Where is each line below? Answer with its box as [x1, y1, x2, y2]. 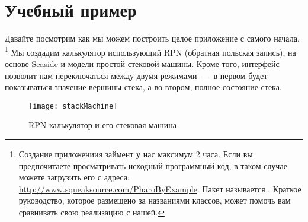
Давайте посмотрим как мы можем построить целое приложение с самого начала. [5, 32, 300, 45]
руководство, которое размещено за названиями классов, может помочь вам [18, 194, 291, 207]
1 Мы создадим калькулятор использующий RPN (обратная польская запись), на [5, 44, 296, 58]
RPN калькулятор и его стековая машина [28, 119, 177, 131]
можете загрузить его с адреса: [18, 171, 130, 183]
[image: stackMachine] [28, 102, 118, 110]
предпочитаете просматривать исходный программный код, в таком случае [18, 159, 287, 172]
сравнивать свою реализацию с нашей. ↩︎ [18, 205, 165, 218]
